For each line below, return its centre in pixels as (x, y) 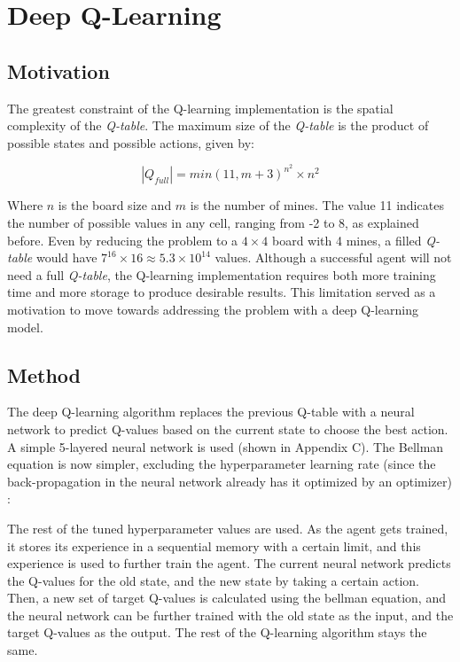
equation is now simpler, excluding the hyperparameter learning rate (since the (222, 464)
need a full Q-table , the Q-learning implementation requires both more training (222, 274)
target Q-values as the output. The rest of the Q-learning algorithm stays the (217, 632)
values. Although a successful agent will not (333, 257)
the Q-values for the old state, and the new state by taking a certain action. (214, 580)
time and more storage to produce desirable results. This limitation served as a (222, 292)
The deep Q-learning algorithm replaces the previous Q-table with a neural (211, 412)
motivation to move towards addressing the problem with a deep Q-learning (213, 309)
